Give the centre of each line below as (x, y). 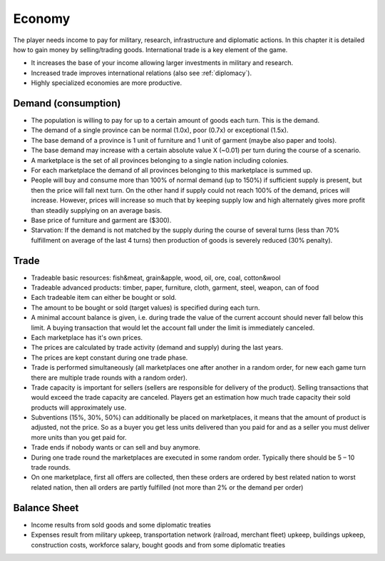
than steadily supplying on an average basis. (97, 210)
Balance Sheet (46, 508)
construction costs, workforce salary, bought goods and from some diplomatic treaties (158, 545)
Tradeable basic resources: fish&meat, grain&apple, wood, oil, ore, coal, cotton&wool (156, 278)
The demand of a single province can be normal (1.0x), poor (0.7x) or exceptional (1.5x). (160, 130)
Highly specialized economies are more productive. (107, 83)
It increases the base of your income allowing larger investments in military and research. (162, 63)
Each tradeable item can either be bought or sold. (104, 298)
